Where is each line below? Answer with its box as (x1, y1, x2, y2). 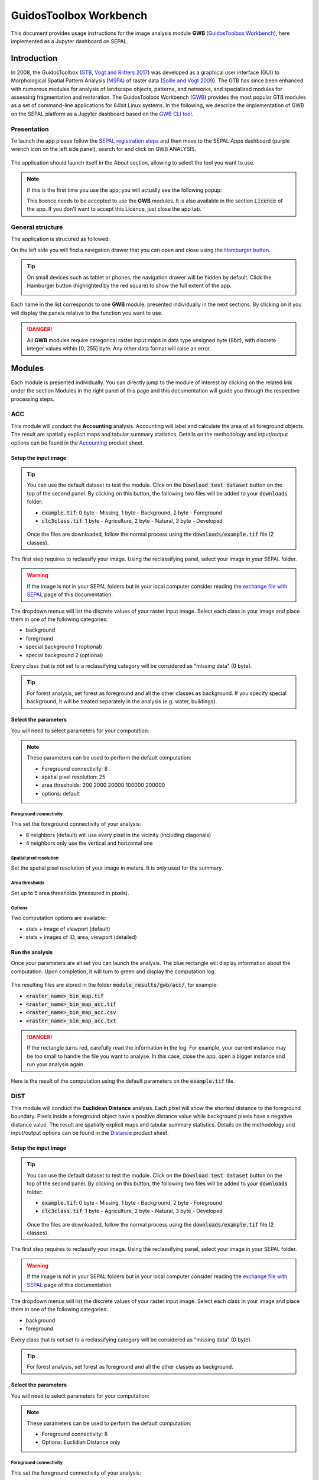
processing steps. (11, 395, 55, 403)
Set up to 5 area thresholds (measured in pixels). (11, 889, 129, 896)
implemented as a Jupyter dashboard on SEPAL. (11, 37, 129, 44)
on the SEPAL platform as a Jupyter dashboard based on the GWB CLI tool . (11, 110, 194, 117)
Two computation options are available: (11, 915, 107, 922)
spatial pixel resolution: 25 (41, 773, 106, 781)
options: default (41, 790, 80, 797)
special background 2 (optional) (25, 651, 103, 658)
